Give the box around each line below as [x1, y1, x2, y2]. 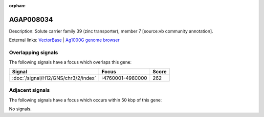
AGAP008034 [9, 15, 53, 24]
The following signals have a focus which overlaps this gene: [9, 59, 132, 65]
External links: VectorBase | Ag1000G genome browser [9, 37, 120, 43]
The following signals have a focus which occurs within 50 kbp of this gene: [9, 97, 162, 103]
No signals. [9, 106, 32, 112]
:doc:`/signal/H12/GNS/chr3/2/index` [12, 74, 96, 81]
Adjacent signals [9, 87, 50, 94]
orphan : [9, 3, 26, 8]
